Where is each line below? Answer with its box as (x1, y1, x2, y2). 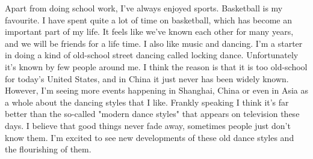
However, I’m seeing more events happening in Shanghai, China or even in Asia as (5, 84, 309, 97)
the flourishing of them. (5, 143, 91, 155)
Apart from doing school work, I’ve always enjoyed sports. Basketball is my (5, 2, 283, 14)
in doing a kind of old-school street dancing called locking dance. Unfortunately (5, 49, 299, 61)
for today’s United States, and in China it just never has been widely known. (5, 72, 289, 85)
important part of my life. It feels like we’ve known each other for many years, (5, 25, 294, 38)
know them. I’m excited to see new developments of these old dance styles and (5, 131, 294, 143)
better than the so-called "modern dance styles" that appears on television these (5, 107, 300, 120)
